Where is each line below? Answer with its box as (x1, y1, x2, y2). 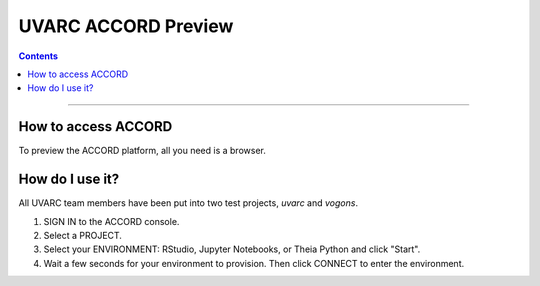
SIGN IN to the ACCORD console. (43, 215, 180, 227)
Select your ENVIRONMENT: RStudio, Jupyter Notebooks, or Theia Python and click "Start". (43, 243, 421, 255)
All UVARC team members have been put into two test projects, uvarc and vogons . (18, 197, 359, 209)
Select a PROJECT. (43, 229, 122, 241)
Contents (18, 50, 59, 62)
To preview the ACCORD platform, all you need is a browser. (18, 145, 267, 157)
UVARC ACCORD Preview (18, 15, 234, 37)
